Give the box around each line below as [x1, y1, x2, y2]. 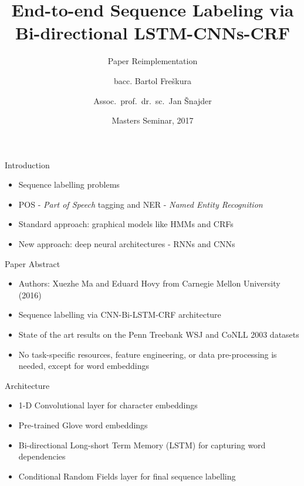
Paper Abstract [5, 257, 60, 269]
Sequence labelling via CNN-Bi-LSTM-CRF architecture [18, 308, 221, 321]
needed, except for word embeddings [18, 359, 150, 372]
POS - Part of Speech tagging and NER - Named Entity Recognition [18, 198, 263, 210]
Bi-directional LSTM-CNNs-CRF [15, 21, 291, 45]
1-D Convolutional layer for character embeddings [18, 399, 198, 411]
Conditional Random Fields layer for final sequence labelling [18, 470, 236, 482]
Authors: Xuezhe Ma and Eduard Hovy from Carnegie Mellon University [18, 277, 281, 289]
